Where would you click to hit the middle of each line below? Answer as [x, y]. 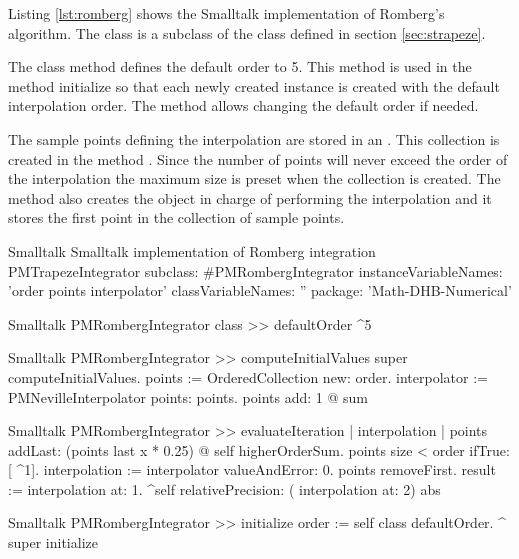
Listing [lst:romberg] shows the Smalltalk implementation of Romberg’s [226, 13]
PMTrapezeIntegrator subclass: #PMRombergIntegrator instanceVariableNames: [255, 270]
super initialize [53, 542]
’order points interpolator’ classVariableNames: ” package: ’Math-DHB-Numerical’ [260, 290]
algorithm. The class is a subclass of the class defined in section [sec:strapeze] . [247, 32]
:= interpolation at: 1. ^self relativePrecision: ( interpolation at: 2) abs [224, 488]
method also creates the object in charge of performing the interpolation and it [250, 197]
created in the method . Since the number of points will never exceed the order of [258, 158]
